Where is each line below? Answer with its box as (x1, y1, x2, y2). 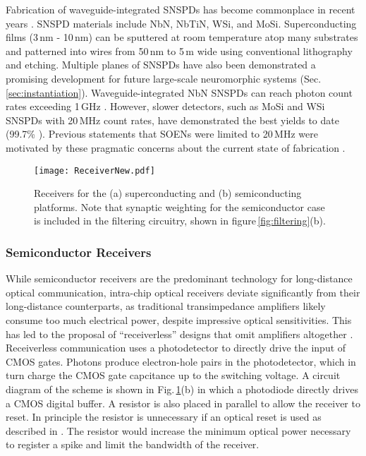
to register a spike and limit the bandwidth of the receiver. (6, 437, 260, 452)
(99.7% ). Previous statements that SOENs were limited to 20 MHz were (6, 126, 318, 141)
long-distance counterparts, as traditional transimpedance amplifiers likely (6, 299, 326, 313)
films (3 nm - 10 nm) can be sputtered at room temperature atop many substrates (6, 30, 358, 44)
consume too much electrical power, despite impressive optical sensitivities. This (6, 312, 352, 327)
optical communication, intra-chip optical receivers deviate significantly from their (6, 284, 360, 299)
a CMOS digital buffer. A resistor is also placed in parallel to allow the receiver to (6, 395, 360, 410)
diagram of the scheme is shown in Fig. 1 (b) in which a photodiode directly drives (6, 381, 358, 396)
